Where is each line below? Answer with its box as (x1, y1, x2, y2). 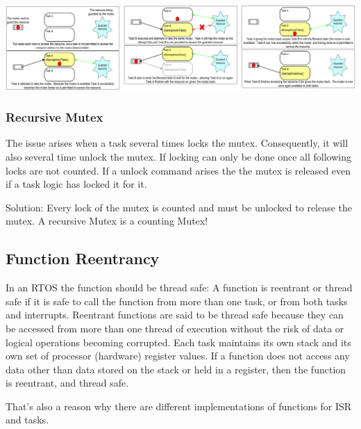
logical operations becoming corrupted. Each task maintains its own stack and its (6, 334, 351, 349)
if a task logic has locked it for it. (6, 177, 147, 191)
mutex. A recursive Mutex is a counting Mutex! (6, 213, 208, 228)
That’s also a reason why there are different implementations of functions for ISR (6, 398, 352, 413)
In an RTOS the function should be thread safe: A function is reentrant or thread (6, 280, 353, 295)
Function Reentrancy (6, 248, 160, 269)
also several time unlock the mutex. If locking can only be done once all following (6, 149, 351, 163)
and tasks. (6, 412, 49, 427)
